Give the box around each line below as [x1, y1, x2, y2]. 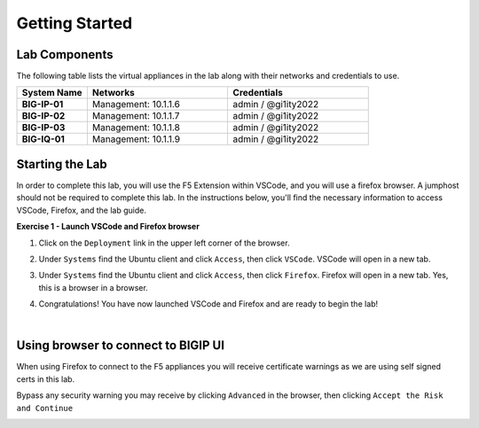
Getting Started [16, 13, 133, 33]
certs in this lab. [16, 373, 75, 385]
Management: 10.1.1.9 [91, 133, 181, 145]
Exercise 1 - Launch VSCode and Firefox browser [16, 222, 200, 232]
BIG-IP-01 [21, 98, 64, 111]
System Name [21, 87, 83, 99]
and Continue [16, 403, 74, 413]
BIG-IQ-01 [21, 133, 66, 145]
